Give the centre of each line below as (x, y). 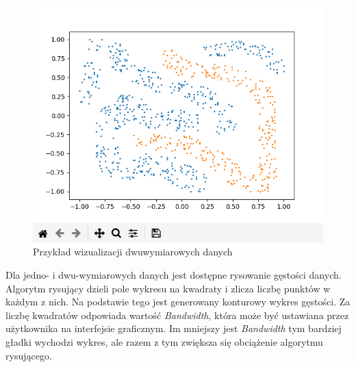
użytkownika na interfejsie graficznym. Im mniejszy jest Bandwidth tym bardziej (174, 328)
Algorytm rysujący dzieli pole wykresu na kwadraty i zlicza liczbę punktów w (168, 288)
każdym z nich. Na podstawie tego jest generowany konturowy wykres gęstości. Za (178, 302)
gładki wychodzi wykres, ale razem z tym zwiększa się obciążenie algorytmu (164, 341)
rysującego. (29, 355)
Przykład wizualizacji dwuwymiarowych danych (133, 252)
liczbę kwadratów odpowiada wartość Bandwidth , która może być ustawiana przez (177, 315)
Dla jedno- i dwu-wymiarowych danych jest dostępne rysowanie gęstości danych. (174, 275)
